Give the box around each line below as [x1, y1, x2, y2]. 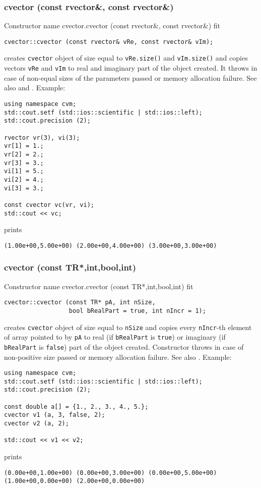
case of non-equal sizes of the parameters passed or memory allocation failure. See [4, 72, 257, 83]
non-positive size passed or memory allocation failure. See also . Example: [4, 351, 232, 362]
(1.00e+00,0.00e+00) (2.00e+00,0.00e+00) [4, 477, 145, 485]
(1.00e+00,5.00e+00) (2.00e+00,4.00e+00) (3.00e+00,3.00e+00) [4, 242, 217, 249]
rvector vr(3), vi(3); [4, 134, 80, 141]
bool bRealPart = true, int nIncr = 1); [69, 307, 206, 314]
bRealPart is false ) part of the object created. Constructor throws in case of [4, 341, 244, 352]
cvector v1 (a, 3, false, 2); [4, 411, 105, 419]
